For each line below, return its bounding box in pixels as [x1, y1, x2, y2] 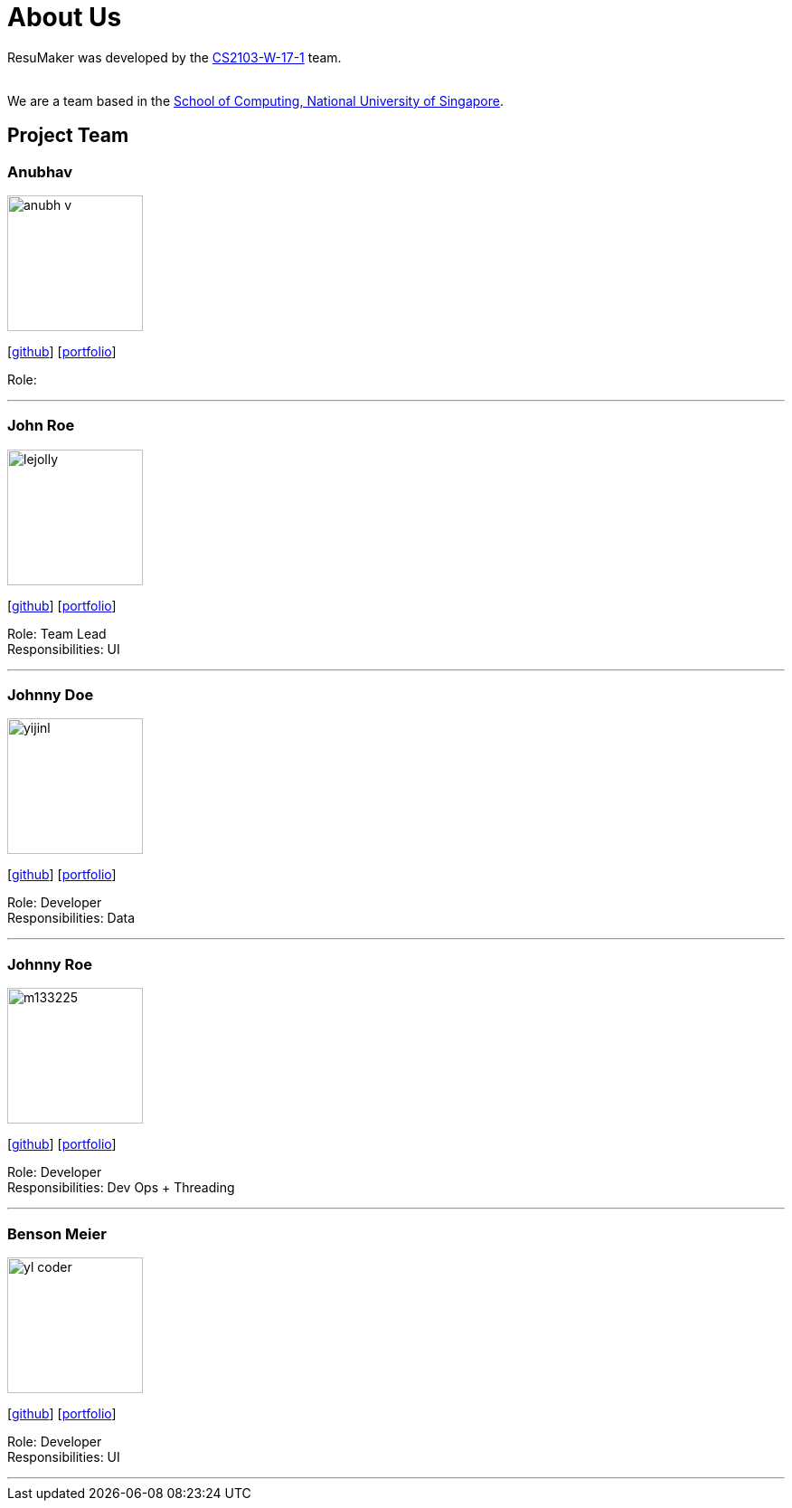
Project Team [7, 124, 129, 147]
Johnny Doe [7, 686, 94, 705]
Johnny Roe [7, 954, 92, 973]
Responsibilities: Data [7, 910, 136, 926]
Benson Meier [7, 1224, 107, 1243]
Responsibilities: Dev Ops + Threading [7, 1180, 235, 1196]
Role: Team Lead [7, 625, 107, 641]
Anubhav [7, 162, 73, 181]
